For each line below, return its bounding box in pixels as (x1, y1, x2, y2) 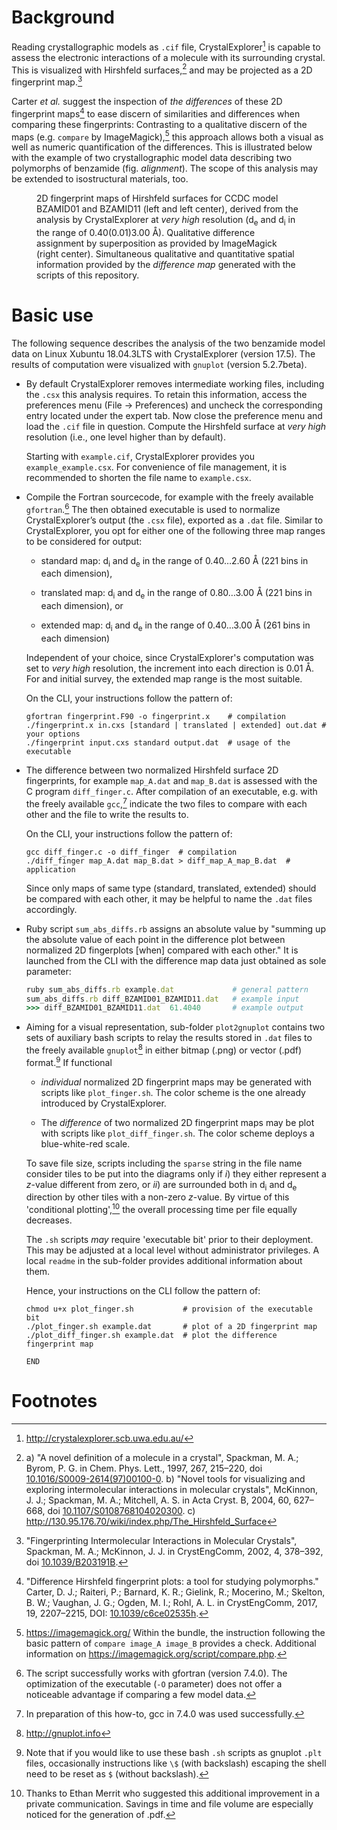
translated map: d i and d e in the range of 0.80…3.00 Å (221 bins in (40, 587, 313, 601)
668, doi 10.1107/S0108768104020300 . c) (25, 1504, 196, 1516)
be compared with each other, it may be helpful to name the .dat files (25, 892, 313, 905)
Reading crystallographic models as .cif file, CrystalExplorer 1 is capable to (11, 39, 321, 53)
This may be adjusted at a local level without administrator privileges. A (25, 1244, 320, 1256)
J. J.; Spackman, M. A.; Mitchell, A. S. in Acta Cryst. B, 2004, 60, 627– (25, 1494, 314, 1506)
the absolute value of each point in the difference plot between (25, 933, 286, 945)
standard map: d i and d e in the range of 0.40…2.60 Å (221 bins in (40, 554, 309, 569)
